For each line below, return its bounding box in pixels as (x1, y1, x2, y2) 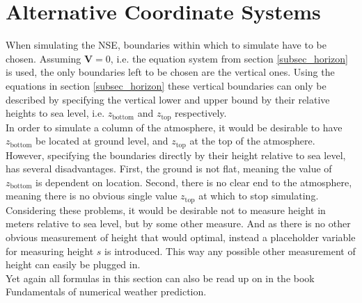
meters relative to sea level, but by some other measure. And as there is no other (6, 216, 351, 231)
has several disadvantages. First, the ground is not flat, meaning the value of (6, 161, 332, 176)
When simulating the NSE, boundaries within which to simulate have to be (6, 38, 326, 52)
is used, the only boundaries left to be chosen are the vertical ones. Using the (6, 65, 335, 79)
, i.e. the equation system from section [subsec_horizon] (110, 51, 348, 65)
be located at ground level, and (35, 133, 168, 148)
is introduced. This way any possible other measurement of (104, 243, 356, 258)
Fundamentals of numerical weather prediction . (6, 284, 207, 299)
